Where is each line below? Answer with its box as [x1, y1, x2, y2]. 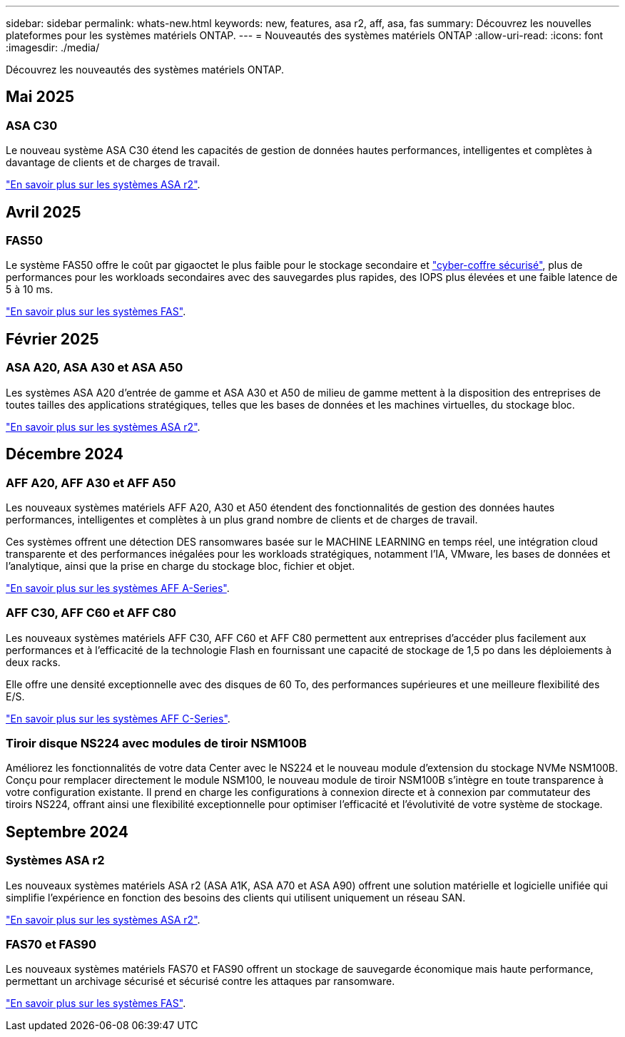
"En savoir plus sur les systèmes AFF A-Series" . [6, 581, 230, 594]
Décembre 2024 [6, 445, 123, 464]
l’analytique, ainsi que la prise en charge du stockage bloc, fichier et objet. [6, 559, 355, 572]
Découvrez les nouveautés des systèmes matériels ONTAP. [6, 63, 284, 76]
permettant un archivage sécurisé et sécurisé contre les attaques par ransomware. [6, 975, 395, 988]
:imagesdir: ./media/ [6, 41, 100, 53]
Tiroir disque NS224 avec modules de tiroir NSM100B [6, 736, 307, 750]
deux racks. [6, 655, 61, 668]
